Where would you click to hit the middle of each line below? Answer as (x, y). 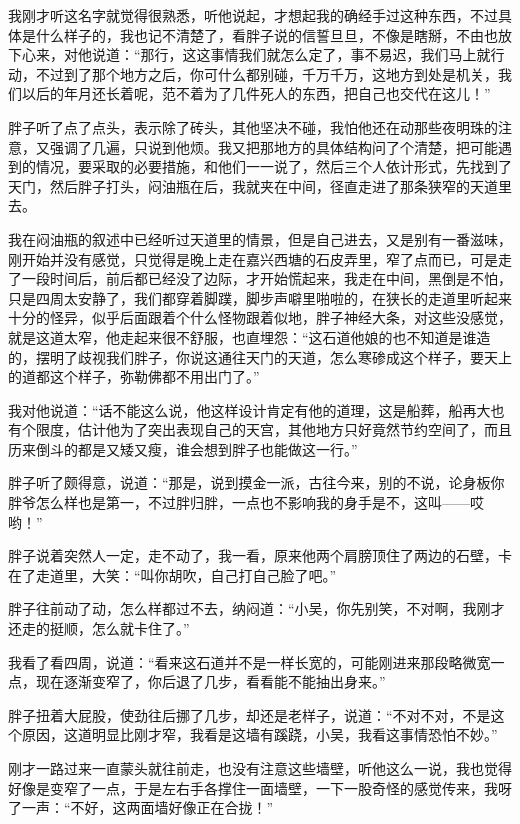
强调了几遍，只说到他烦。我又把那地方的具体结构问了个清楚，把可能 (273, 146)
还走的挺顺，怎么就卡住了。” (99, 628)
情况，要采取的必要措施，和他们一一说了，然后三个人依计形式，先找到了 (273, 166)
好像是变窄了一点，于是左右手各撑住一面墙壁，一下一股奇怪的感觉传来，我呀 (260, 787)
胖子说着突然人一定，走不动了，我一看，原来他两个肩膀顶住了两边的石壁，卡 (260, 555)
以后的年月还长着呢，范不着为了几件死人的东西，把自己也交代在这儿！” (256, 93)
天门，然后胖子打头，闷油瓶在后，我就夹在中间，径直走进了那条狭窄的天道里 (260, 185)
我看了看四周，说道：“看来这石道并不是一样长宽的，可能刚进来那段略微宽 (249, 661)
